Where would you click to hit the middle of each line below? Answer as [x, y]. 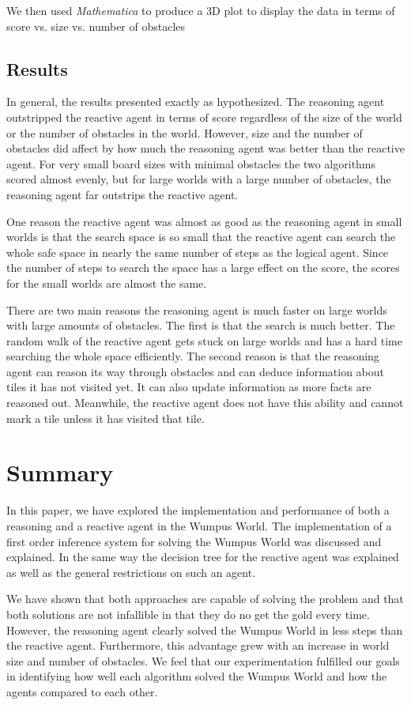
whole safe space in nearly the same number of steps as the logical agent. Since [198, 252]
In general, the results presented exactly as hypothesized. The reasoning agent [196, 102]
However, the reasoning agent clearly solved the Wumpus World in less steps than [205, 630]
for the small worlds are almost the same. [107, 283]
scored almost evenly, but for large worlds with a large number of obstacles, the [199, 179]
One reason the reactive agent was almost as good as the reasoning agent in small [204, 221]
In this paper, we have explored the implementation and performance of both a [198, 510]
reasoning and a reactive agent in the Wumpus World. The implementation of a [199, 525]
